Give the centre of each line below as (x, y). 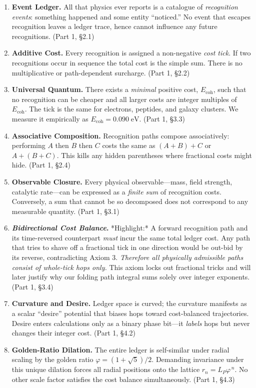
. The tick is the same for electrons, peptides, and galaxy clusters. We (131, 109)
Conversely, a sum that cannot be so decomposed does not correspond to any (130, 201)
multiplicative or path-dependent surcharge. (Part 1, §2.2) (101, 72)
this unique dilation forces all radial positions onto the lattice (106, 369)
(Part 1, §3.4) (32, 286)
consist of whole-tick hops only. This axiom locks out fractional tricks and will (131, 267)
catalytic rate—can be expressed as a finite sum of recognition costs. (116, 191)
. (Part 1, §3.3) (162, 118)
